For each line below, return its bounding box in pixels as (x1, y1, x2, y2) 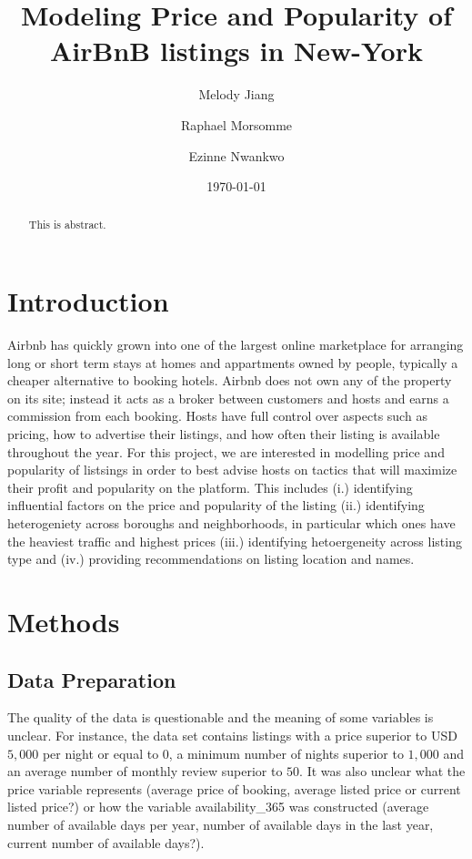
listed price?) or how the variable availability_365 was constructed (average (7, 797, 429, 816)
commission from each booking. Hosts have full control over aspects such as (7, 406, 427, 425)
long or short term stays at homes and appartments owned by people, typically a (7, 353, 458, 372)
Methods (7, 602, 120, 639)
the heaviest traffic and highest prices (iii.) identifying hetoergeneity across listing (7, 531, 462, 550)
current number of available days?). (7, 833, 205, 852)
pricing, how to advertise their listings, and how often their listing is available (7, 424, 440, 444)
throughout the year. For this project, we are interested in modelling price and (7, 442, 445, 461)
